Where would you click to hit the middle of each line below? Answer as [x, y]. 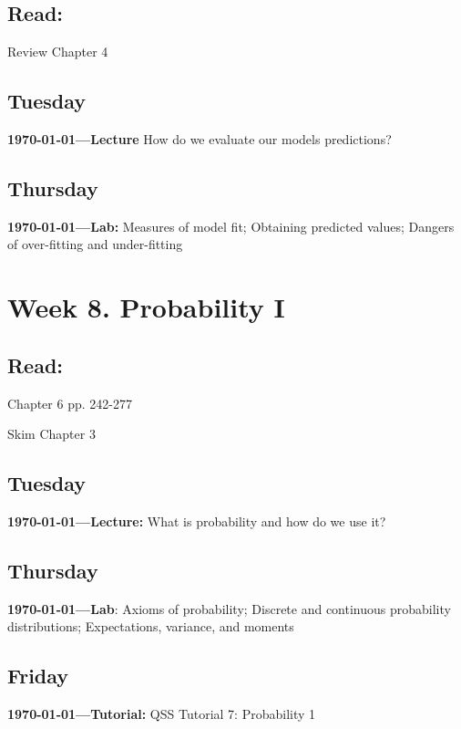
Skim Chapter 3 [51, 434]
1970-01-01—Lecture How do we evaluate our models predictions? [200, 139]
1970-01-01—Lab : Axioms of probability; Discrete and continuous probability [229, 608]
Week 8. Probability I [146, 307]
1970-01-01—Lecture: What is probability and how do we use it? [197, 521]
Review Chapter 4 [58, 52]
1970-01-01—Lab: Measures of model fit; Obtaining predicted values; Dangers [231, 226]
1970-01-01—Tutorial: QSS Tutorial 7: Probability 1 [162, 714]
